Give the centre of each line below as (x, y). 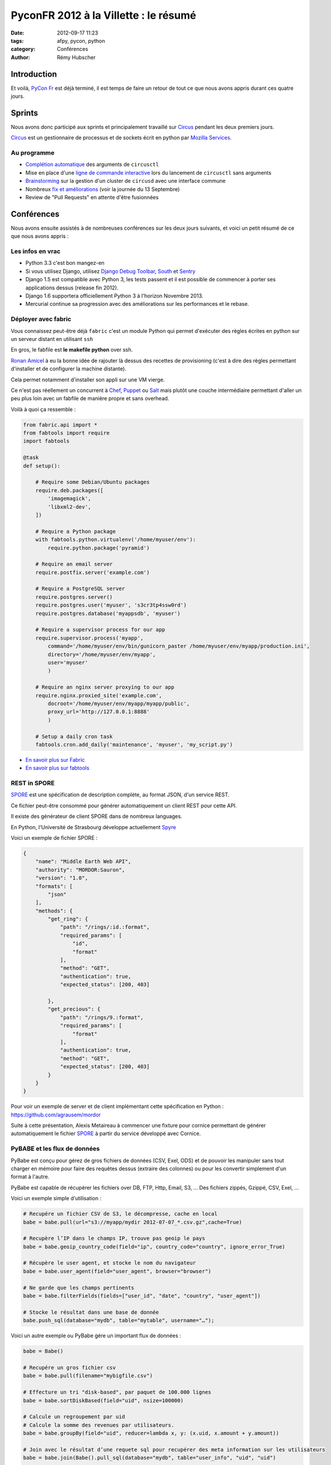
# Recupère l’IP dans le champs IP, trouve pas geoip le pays (114, 1239)
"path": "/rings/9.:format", (102, 1017)
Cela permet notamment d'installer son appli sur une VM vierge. (88, 379)
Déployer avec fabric (41, 319)
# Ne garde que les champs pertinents (79, 1287)
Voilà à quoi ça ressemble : (43, 409)
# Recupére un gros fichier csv (70, 1367)
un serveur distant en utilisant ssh (52, 339)
